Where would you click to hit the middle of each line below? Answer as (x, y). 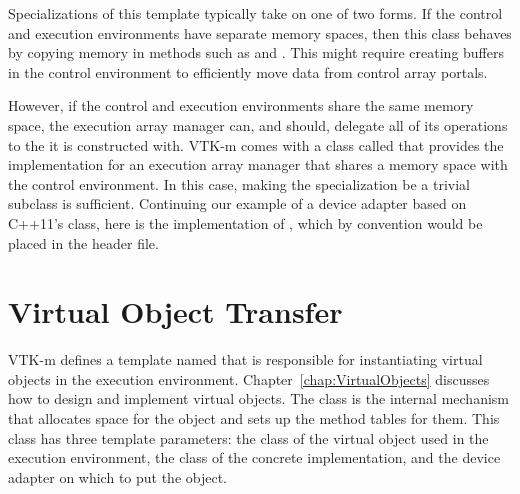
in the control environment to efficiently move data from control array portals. (248, 71)
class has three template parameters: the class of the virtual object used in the (248, 437)
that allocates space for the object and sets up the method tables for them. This (254, 418)
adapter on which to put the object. (118, 476)
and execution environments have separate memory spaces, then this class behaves (260, 32)
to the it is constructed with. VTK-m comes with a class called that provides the (256, 144)
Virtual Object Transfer (175, 311)
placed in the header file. (83, 242)
